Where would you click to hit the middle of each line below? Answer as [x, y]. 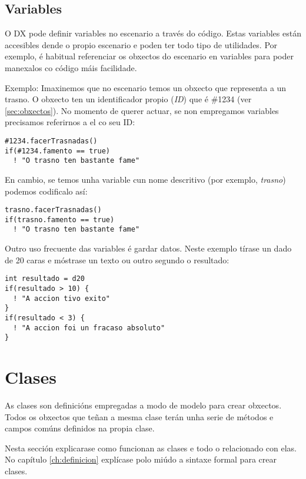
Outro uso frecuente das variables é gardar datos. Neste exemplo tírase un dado [148, 248]
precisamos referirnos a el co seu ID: [70, 122]
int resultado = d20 [45, 279]
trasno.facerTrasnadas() [53, 210]
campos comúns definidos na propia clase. [80, 428]
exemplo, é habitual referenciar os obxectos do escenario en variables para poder [149, 56]
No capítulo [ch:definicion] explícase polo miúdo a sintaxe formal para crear [141, 459]
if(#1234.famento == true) [57, 151]
